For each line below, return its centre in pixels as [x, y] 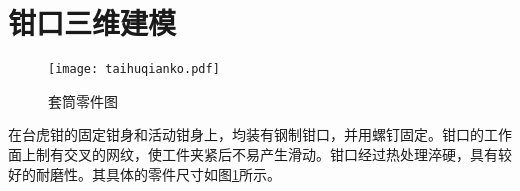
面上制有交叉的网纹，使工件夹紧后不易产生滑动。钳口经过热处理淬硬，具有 [253, 153]
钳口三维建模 [92, 22]
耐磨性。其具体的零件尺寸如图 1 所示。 [158, 173]
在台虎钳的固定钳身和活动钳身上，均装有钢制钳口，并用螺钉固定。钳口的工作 [260, 134]
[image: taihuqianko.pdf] [134, 69]
